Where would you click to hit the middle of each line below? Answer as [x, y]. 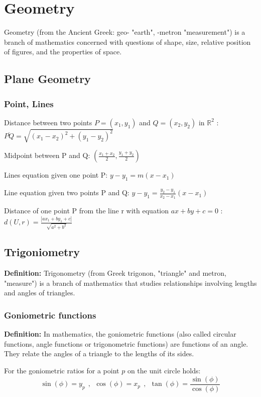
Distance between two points [48, 122]
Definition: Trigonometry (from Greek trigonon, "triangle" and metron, [115, 273]
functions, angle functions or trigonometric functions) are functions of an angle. [126, 343]
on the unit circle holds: [164, 371]
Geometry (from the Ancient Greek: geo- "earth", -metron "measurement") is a [125, 32]
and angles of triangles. [40, 293]
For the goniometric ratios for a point [62, 371]
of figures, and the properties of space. [63, 52]
